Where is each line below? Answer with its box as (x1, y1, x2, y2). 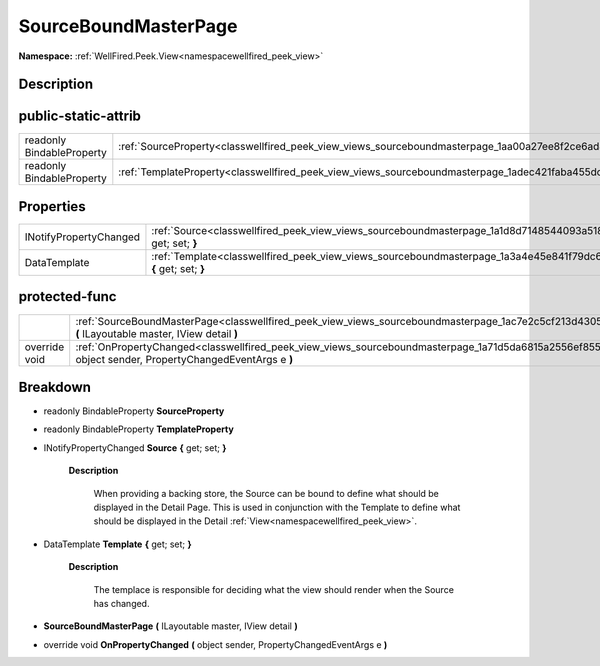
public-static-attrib (18, 108, 142, 125)
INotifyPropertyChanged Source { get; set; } (43, 441, 227, 454)
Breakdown (18, 378, 92, 395)
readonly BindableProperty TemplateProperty (43, 423, 234, 435)
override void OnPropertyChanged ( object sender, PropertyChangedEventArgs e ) (43, 638, 388, 650)
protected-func (18, 288, 117, 305)
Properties (18, 198, 86, 215)
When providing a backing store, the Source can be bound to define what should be (93, 487, 440, 499)
